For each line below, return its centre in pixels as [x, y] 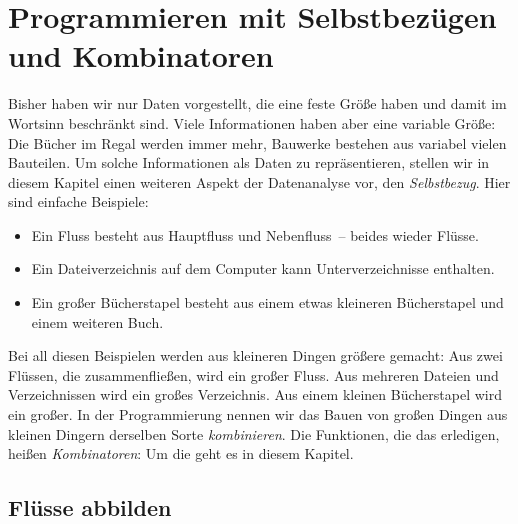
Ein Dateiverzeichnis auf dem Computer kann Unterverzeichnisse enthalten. [263, 268]
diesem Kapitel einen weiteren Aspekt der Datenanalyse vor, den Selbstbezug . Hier [259, 181]
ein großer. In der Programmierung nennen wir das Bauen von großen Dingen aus [258, 414]
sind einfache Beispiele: [78, 201]
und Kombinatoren [141, 55]
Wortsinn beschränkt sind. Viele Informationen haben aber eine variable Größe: [252, 122]
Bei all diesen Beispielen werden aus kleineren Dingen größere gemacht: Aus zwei [255, 355]
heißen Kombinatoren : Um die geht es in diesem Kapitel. [181, 453]
